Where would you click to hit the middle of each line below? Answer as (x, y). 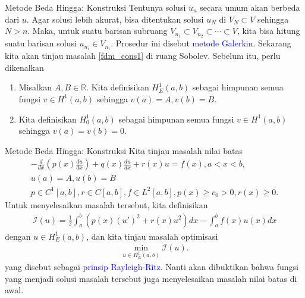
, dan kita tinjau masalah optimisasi (152, 236)
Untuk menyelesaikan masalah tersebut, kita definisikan (106, 204)
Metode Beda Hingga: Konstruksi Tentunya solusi (95, 7)
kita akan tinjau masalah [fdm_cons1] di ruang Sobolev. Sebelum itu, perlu (143, 56)
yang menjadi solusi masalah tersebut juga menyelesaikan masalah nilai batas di (151, 278)
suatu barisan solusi (41, 43)
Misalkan (35, 87)
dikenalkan (24, 67)
